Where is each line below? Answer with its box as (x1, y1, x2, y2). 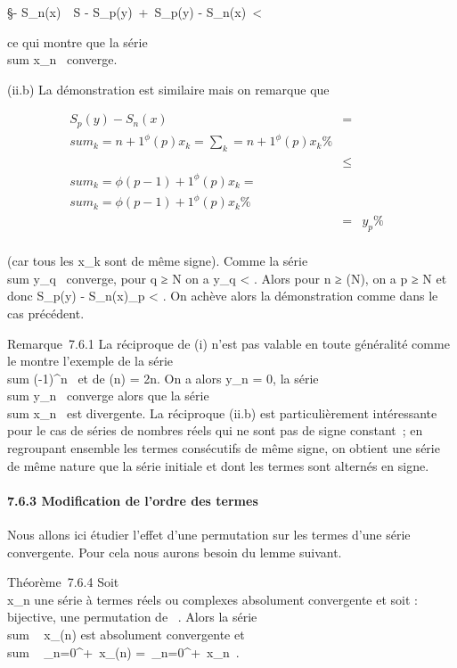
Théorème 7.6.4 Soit (7, 573, 119, 591)
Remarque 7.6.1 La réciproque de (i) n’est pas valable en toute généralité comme (7, 334, 450, 352)
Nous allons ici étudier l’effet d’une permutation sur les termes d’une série (7, 525, 411, 544)
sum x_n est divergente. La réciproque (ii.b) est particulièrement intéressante (7, 403, 437, 422)
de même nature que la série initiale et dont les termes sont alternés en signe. (7, 456, 429, 474)
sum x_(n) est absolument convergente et (7, 625, 245, 644)
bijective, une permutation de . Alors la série (7, 607, 257, 626)
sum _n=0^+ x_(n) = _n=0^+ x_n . (7, 642, 240, 661)
